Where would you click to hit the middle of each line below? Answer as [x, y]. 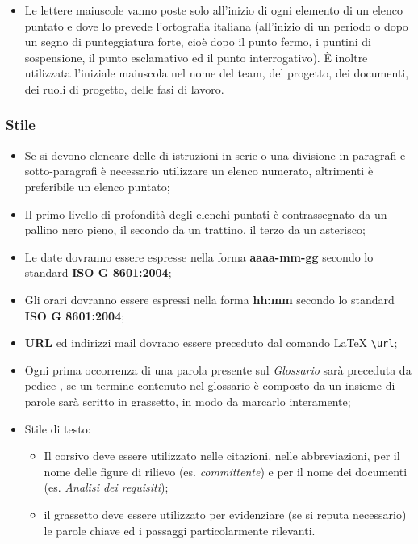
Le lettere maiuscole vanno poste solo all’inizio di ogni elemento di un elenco [214, 10]
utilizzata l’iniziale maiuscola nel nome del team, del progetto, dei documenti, [217, 73]
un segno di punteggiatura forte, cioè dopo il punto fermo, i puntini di [198, 42]
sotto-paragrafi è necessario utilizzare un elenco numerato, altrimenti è [199, 171]
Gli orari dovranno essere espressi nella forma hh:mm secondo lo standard [209, 299]
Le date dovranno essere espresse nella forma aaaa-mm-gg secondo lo [199, 256]
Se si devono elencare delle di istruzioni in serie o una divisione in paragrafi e [215, 155]
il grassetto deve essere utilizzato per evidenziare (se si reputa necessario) [225, 514]
